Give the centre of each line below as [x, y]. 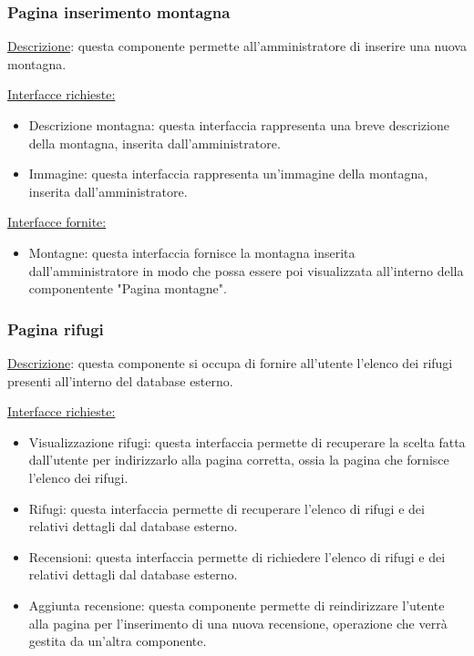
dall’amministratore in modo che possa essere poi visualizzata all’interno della [246, 270]
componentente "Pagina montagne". [128, 288]
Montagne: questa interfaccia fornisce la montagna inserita [192, 252]
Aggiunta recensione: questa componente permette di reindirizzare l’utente [237, 605]
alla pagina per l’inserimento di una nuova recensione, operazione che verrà [238, 623]
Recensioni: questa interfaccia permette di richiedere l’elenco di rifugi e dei [237, 556]
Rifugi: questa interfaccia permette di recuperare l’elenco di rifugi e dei [227, 508]
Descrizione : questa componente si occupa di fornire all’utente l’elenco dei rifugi [230, 362]
